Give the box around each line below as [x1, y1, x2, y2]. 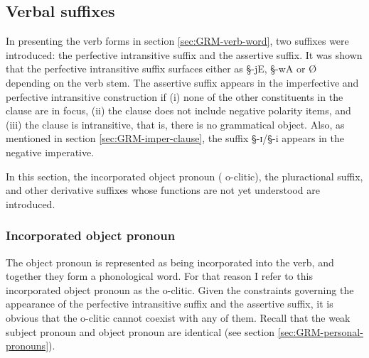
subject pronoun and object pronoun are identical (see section [6, 324, 274, 339]
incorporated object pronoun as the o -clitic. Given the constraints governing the [6, 282, 354, 297]
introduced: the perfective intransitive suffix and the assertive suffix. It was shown [6, 47, 363, 62]
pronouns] [6, 338, 49, 353]
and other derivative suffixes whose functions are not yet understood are [6, 183, 320, 197]
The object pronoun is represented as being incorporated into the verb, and [6, 254, 334, 269]
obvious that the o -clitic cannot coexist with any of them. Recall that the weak [6, 310, 351, 325]
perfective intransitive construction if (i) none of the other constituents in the [6, 89, 343, 104]
